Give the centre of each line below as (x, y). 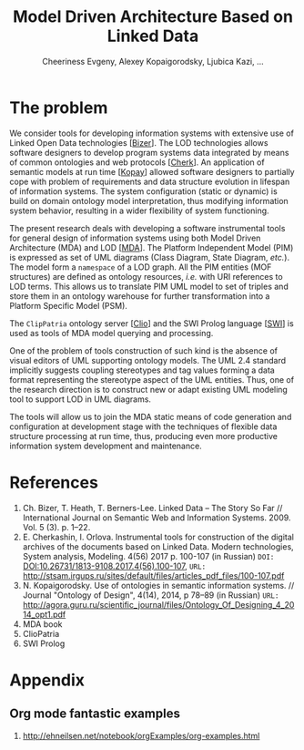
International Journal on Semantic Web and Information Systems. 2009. (157, 518)
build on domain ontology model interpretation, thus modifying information (149, 200)
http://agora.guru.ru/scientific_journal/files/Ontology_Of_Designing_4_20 (158, 604)
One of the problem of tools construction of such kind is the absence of (143, 350)
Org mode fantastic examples (95, 714)
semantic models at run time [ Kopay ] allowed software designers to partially (152, 171)
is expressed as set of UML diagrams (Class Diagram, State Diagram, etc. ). (149, 257)
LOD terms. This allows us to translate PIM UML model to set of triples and (149, 286)
